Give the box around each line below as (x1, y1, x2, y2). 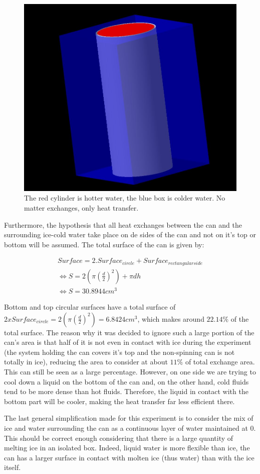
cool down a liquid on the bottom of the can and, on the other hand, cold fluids (4, 376, 249, 387)
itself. (4, 462, 21, 472)
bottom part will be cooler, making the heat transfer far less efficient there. (4, 396, 235, 406)
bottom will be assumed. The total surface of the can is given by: (4, 239, 204, 249)
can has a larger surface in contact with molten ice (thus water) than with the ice (4, 452, 254, 462)
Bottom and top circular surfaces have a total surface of (4, 302, 176, 312)
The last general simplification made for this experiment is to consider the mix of (4, 413, 253, 423)
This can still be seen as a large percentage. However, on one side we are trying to (4, 366, 256, 377)
